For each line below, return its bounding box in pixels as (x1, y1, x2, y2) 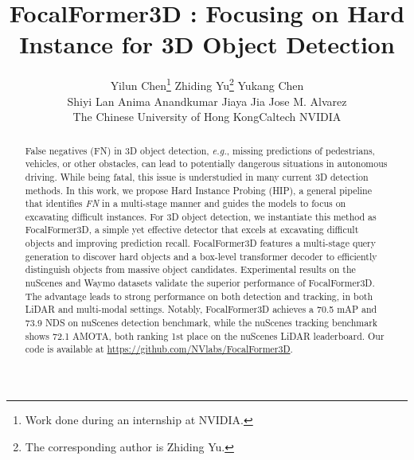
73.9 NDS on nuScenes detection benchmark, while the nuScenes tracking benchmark (25, 316, 378, 329)
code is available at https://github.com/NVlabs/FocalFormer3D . (25, 342, 293, 356)
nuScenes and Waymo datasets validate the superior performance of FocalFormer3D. (25, 276, 375, 290)
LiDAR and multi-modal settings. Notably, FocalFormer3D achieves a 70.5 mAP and (25, 302, 377, 316)
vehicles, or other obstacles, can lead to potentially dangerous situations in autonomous (25, 157, 388, 170)
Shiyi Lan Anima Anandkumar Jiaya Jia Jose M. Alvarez (67, 92, 347, 109)
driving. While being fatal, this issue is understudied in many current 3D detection (25, 170, 369, 183)
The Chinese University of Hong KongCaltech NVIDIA (72, 108, 342, 125)
